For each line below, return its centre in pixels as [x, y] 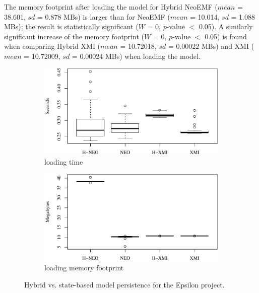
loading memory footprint [84, 268]
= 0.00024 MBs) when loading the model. [136, 56]
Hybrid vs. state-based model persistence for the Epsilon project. [124, 284]
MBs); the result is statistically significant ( [71, 26]
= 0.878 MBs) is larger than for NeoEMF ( [104, 16]
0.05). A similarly [226, 26]
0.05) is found [226, 36]
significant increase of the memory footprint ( [74, 36]
